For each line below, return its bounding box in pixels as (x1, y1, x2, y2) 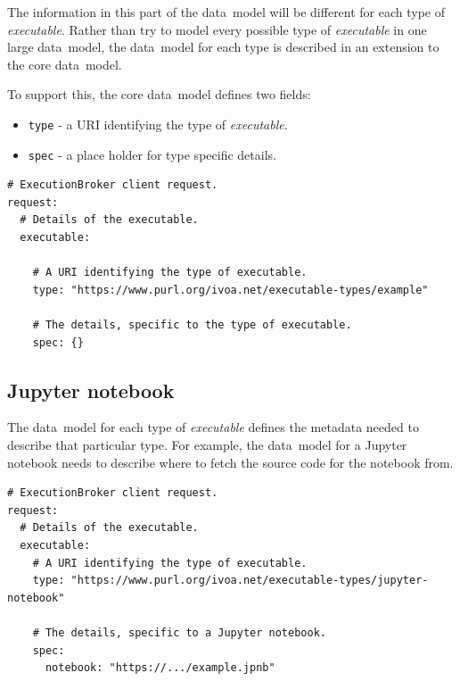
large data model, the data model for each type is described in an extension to (7, 37, 439, 56)
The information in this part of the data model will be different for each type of (7, 3, 446, 21)
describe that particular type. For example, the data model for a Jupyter (7, 436, 407, 454)
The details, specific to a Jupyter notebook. (45, 626, 326, 639)
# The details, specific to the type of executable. (32, 319, 352, 332)
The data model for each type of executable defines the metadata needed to (7, 418, 419, 436)
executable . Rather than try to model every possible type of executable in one (7, 20, 427, 38)
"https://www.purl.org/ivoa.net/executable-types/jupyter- (70, 574, 429, 587)
